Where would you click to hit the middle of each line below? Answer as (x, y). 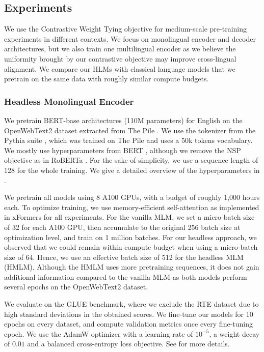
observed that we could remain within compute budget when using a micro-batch (131, 247)
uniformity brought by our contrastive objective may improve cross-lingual (120, 58)
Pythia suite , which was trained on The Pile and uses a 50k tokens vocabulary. (128, 140)
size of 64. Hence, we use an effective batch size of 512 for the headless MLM (124, 257)
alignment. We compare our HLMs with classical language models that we (120, 68)
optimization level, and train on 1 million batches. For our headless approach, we (130, 237)
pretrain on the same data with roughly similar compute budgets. (107, 79)
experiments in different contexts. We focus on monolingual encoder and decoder (130, 38)
